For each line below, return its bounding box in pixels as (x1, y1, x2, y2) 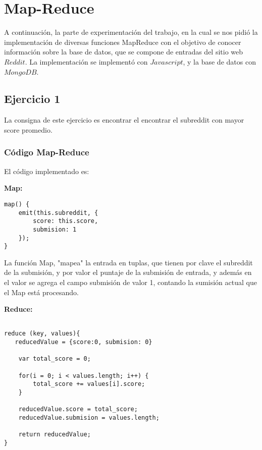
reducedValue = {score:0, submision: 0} (15, 339, 152, 346)
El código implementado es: (4, 165, 89, 176)
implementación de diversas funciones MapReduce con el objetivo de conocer (4, 36, 241, 47)
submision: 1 (33, 226, 77, 233)
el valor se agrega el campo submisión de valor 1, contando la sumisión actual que (4, 277, 257, 288)
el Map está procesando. (4, 287, 79, 297)
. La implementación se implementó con (25, 56, 148, 67)
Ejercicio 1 (4, 91, 61, 106)
